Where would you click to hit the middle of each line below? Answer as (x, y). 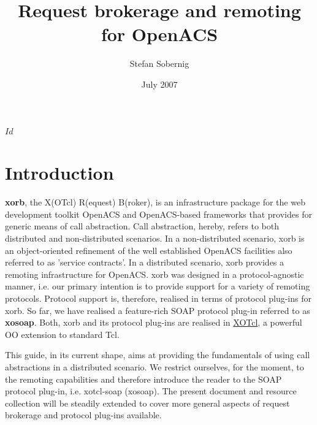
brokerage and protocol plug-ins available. (83, 415)
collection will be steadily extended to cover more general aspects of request (147, 403)
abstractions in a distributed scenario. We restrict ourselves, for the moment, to (155, 366)
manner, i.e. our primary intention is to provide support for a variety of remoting (158, 286)
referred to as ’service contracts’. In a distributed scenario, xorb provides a (145, 262)
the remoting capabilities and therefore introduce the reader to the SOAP (143, 379)
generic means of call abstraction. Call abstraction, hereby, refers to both (142, 226)
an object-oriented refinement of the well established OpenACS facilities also (149, 250)
